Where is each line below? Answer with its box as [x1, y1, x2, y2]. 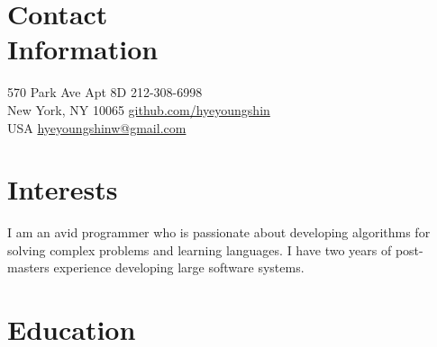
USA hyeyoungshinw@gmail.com [7, 118, 187, 137]
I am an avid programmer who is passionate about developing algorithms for [7, 223, 431, 242]
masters [7, 258, 50, 277]
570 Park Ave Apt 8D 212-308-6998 [7, 83, 203, 102]
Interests [7, 171, 118, 208]
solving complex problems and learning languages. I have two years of [7, 240, 392, 259]
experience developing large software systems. [53, 258, 305, 277]
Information [7, 31, 159, 67]
